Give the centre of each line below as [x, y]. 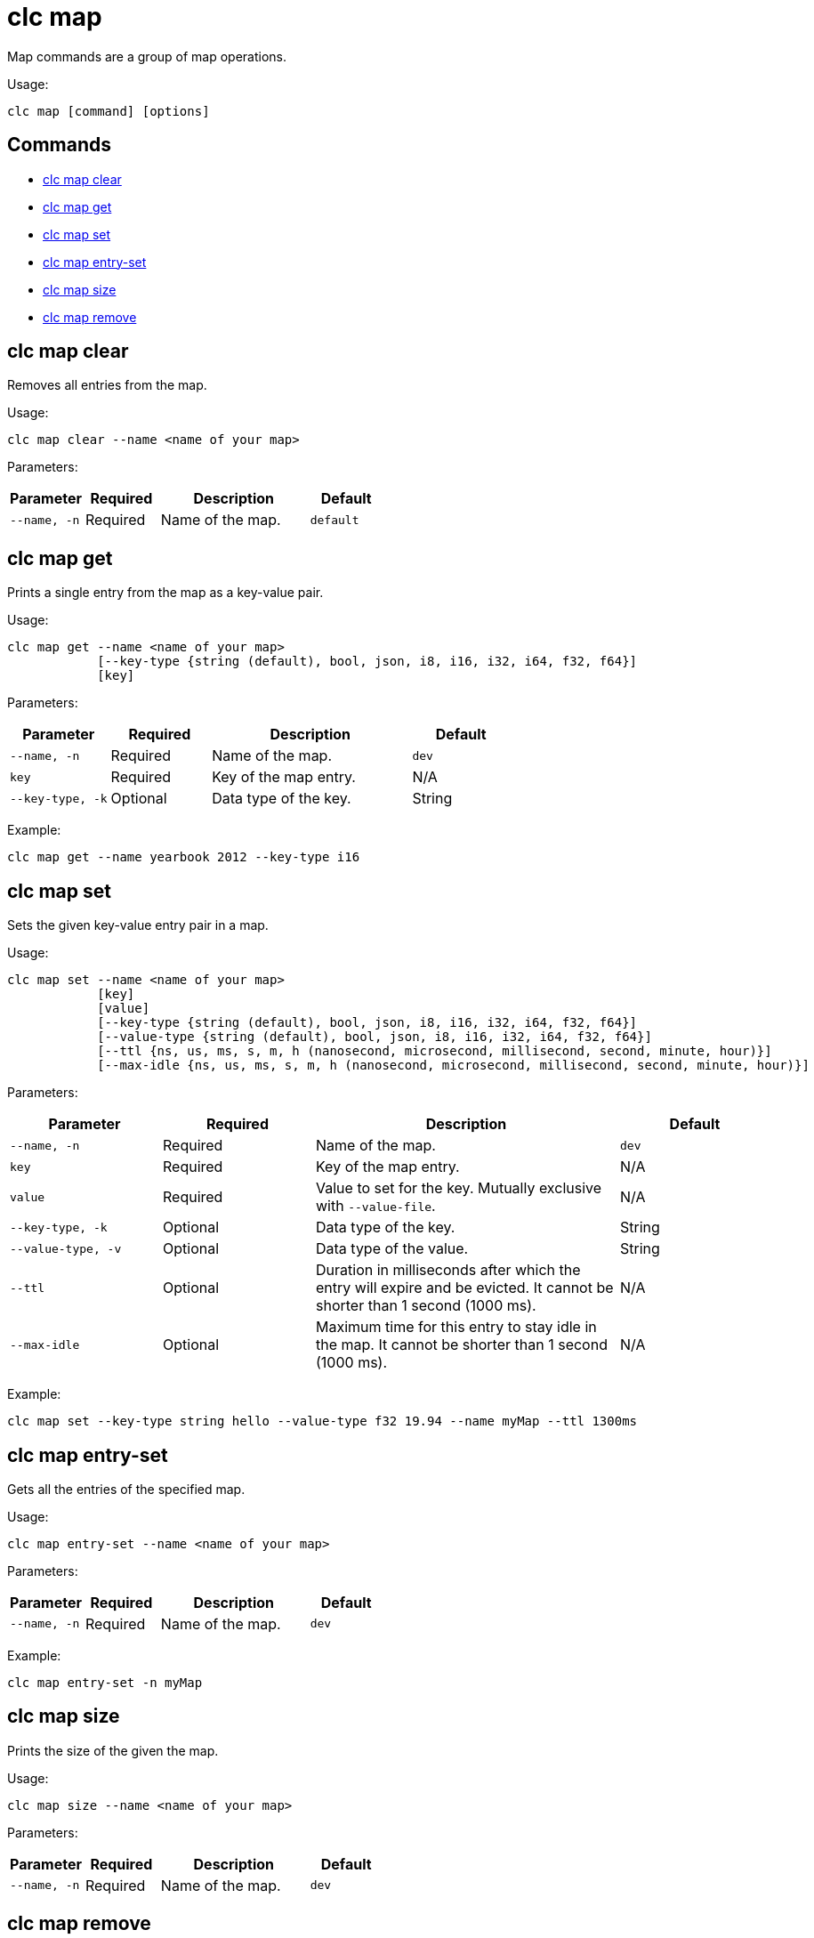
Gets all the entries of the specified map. [126, 1489]
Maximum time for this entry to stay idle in [456, 1327]
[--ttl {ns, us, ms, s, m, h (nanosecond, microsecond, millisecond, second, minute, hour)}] [435, 1051]
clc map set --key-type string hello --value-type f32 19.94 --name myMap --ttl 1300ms [322, 1421]
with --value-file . [376, 1206]
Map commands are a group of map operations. [147, 56]
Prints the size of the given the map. [113, 1750]
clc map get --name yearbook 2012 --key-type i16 [184, 857]
